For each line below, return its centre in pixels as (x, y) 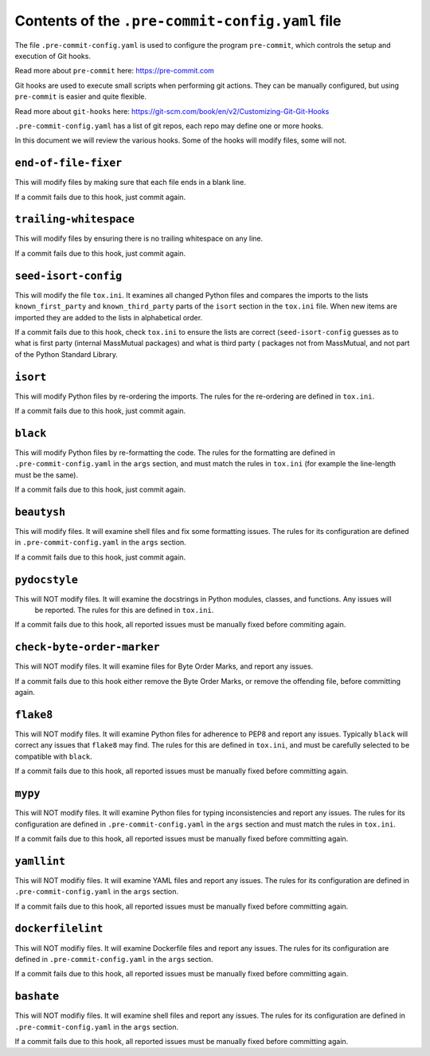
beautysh (40, 512)
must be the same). (47, 475)
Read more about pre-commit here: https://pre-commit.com (115, 71)
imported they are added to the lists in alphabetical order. (109, 317)
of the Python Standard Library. (66, 354)
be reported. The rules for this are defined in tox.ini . (124, 610)
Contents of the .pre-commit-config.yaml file (178, 21)
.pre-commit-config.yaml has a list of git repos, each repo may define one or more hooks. (169, 126)
